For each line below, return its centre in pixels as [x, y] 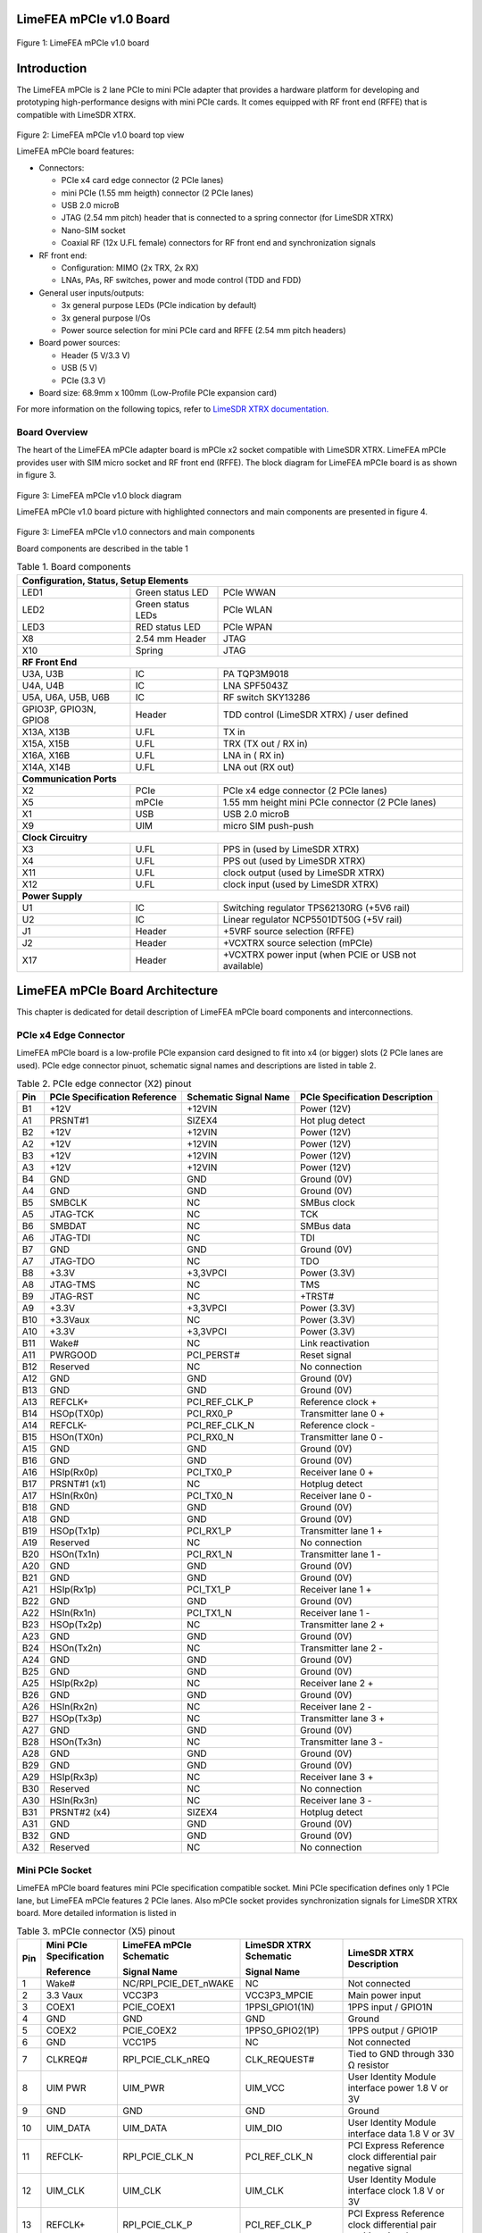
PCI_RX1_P [209, 1531]
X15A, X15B [46, 743]
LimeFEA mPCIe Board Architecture [117, 990]
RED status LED [168, 627]
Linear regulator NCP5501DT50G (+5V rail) [313, 919]
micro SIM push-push [269, 825]
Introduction [52, 68]
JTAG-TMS [72, 1284]
